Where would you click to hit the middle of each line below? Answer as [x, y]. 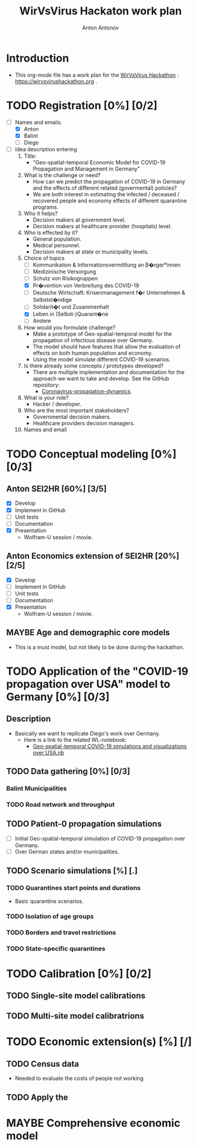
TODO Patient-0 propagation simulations [84, 824]
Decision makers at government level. [79, 220]
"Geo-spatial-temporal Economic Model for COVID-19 [99, 162]
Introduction [38, 58]
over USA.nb [49, 752]
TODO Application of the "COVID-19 [97, 671]
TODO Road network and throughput [60, 804]
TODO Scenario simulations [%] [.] [72, 871]
